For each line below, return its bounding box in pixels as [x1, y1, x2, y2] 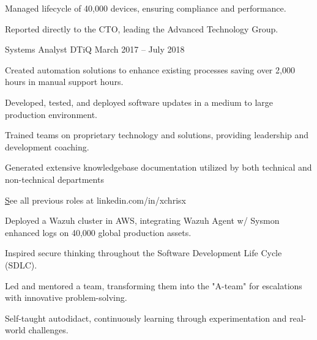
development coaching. [5, 140, 89, 153]
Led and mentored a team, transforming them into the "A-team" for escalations [5, 279, 302, 292]
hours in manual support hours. [5, 75, 124, 88]
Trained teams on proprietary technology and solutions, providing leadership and [5, 128, 309, 141]
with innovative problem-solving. [5, 291, 127, 304]
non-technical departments [5, 172, 104, 185]
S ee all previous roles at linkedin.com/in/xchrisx [5, 193, 186, 206]
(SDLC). [5, 258, 37, 271]
